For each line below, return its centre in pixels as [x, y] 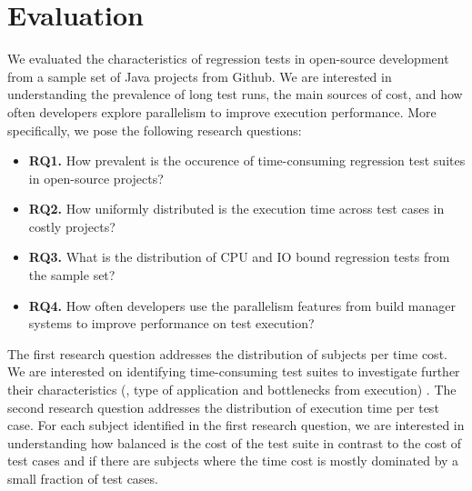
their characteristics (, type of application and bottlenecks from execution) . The [232, 390]
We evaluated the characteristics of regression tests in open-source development [228, 59]
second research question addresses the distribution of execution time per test [223, 407]
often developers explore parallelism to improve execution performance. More [222, 111]
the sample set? [72, 275]
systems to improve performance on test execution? [171, 323]
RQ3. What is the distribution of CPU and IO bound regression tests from [239, 257]
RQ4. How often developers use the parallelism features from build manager [242, 305]
